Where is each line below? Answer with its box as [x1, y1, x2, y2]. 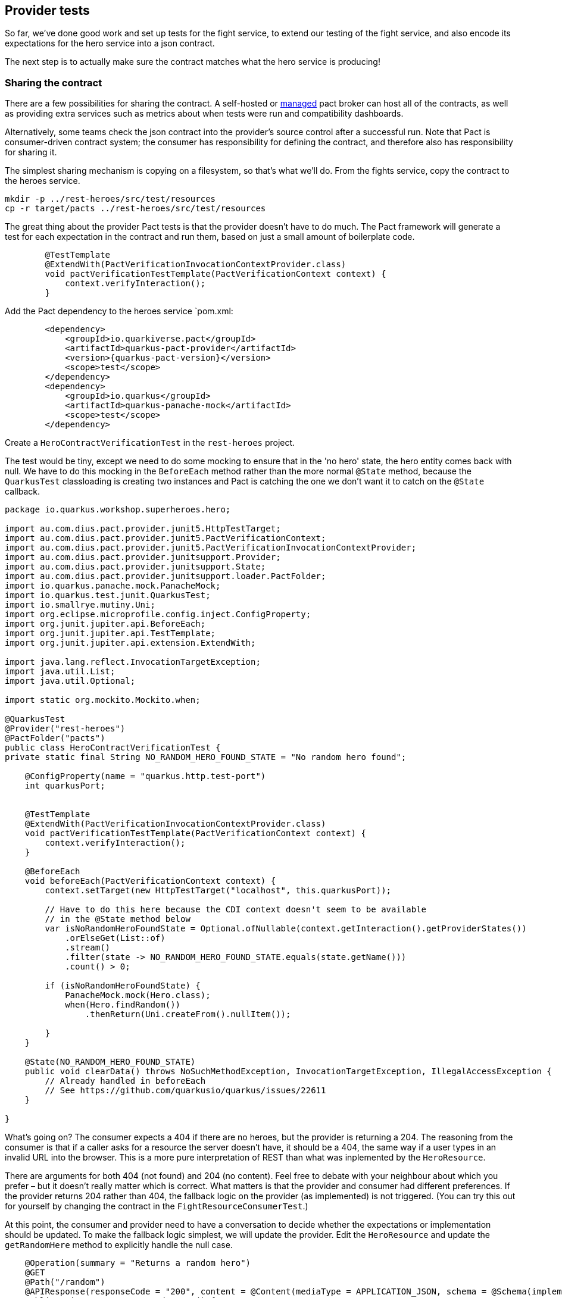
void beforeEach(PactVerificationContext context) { [24, 876, 276, 886]
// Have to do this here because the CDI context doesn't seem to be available [45, 905, 427, 915]
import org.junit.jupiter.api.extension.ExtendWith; [5, 638, 256, 648]
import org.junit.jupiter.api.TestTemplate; [5, 628, 216, 639]
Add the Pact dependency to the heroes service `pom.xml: [5, 306, 233, 317]
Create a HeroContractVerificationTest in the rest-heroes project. [5, 437, 295, 448]
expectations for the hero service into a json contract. [5, 38, 215, 49]
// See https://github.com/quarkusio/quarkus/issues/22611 [45, 1086, 326, 1096]
